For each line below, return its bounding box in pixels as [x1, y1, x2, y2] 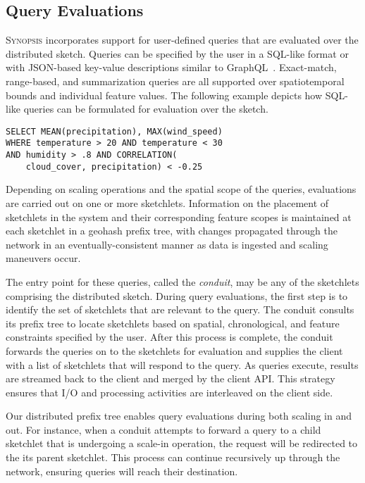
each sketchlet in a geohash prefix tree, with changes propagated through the [6, 223, 338, 238]
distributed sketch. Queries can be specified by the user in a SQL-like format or [6, 46, 349, 61]
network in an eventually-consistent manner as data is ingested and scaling [6, 237, 328, 251]
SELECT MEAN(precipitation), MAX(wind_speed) [6, 126, 223, 137]
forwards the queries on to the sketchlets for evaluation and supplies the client [6, 343, 343, 358]
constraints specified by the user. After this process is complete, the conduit [6, 330, 333, 344]
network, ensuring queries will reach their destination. [6, 463, 238, 478]
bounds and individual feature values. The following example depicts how [6, 87, 323, 102]
